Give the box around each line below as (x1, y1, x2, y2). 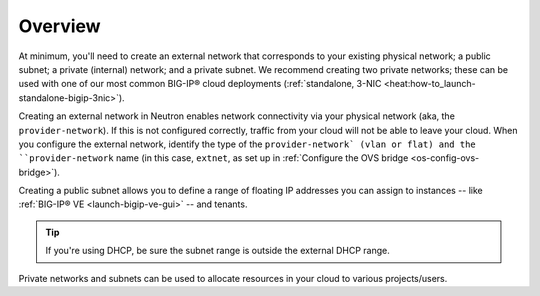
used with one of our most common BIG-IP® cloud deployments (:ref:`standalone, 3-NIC (18, 78, 382, 90)
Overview (18, 15, 101, 37)
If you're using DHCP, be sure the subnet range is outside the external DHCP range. (45, 245, 390, 257)
